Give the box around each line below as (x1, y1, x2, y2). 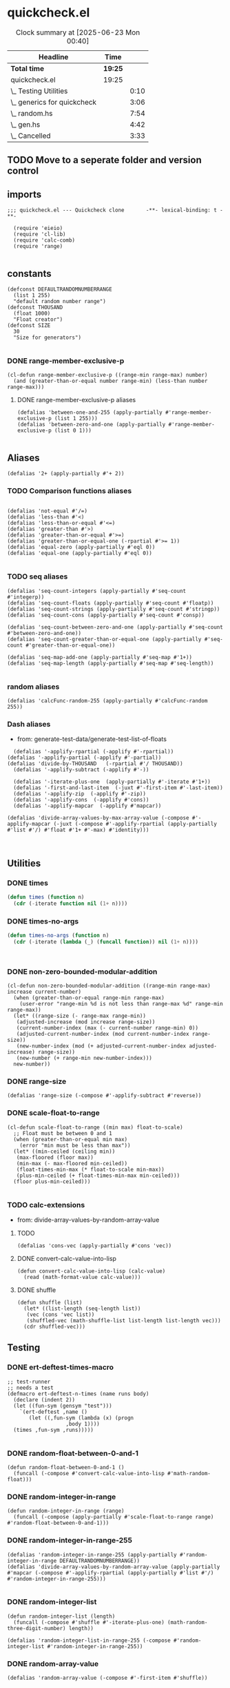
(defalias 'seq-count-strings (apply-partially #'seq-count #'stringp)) (7, 605, 220, 612)
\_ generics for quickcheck (10, 97, 97, 107)
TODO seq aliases (7, 572, 68, 581)
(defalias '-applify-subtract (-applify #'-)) (13, 767, 149, 773)
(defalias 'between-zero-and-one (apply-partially (17, 421, 166, 428)
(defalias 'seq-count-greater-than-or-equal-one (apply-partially (7, 636, 202, 643)
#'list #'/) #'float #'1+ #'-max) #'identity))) (7, 826, 149, 834)
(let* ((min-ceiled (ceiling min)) (13, 1148, 116, 1155)
